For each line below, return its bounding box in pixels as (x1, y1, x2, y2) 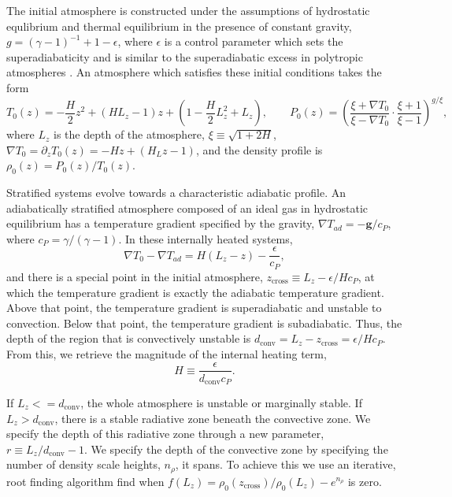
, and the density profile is (195, 141, 323, 158)
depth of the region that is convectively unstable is (6, 330, 251, 347)
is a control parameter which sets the (164, 33, 343, 50)
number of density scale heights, (6, 456, 161, 473)
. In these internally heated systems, (118, 230, 293, 247)
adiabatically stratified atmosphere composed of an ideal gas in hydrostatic (6, 199, 369, 216)
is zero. (347, 473, 382, 489)
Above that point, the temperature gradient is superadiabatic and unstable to (6, 299, 382, 316)
